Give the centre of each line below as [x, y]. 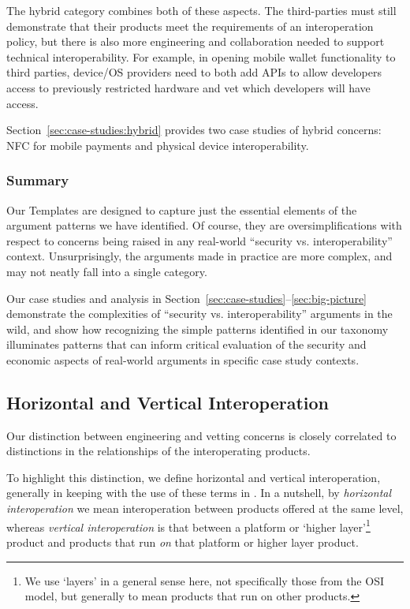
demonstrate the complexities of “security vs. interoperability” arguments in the [199, 314]
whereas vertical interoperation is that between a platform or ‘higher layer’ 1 [188, 525]
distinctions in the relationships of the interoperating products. [158, 451]
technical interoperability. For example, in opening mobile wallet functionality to [201, 56]
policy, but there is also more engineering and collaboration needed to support [196, 41]
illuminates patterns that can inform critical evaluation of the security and [186, 344]
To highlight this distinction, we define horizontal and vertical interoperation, [194, 477]
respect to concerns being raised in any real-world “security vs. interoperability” [199, 240]
